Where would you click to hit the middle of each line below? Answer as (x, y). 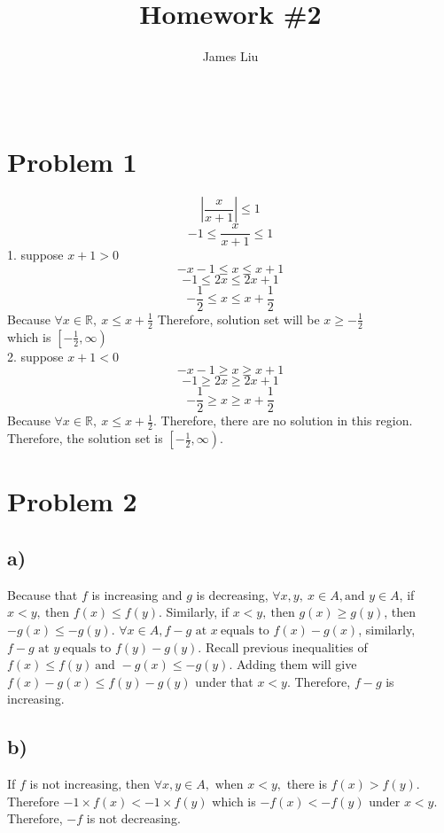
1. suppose (35, 255)
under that (224, 681)
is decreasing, (232, 594)
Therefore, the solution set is (85, 438)
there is (307, 784)
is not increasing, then (90, 784)
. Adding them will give (293, 664)
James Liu (230, 56)
